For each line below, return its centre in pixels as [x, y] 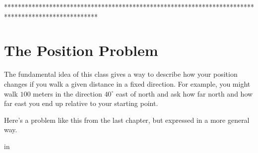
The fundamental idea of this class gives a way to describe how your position [121, 74]
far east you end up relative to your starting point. [81, 103]
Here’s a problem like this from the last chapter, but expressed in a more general [127, 120]
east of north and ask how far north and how [184, 93]
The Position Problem [81, 50]
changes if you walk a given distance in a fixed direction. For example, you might [127, 83]
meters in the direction [67, 93]
